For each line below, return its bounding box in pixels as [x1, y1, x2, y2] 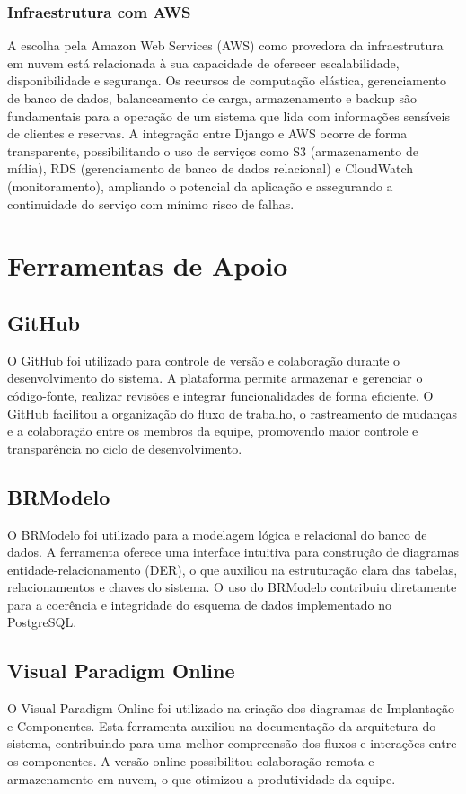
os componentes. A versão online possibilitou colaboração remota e [7, 752, 374, 771]
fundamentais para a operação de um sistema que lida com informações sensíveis [7, 106, 450, 125]
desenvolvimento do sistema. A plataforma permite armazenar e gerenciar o [7, 368, 423, 387]
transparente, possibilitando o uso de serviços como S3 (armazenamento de [7, 141, 418, 160]
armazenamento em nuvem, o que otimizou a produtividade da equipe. [7, 769, 396, 788]
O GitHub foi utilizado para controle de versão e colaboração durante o [7, 350, 400, 369]
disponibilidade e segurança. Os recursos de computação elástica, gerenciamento [7, 71, 447, 90]
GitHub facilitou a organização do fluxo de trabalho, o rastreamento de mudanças [7, 403, 457, 422]
